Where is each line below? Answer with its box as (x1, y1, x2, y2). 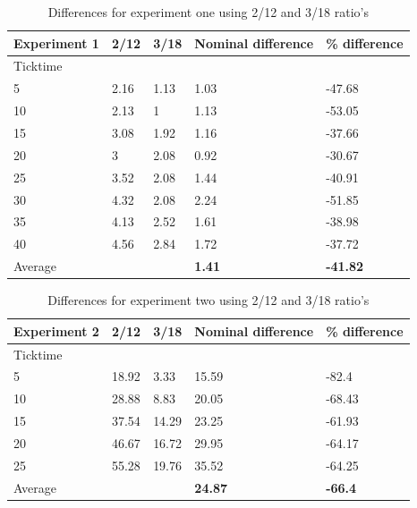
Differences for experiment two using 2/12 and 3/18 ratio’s (47, 291, 370, 309)
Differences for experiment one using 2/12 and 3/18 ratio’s (47, 3, 369, 21)
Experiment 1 (13, 33, 99, 52)
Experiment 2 (13, 321, 99, 340)
